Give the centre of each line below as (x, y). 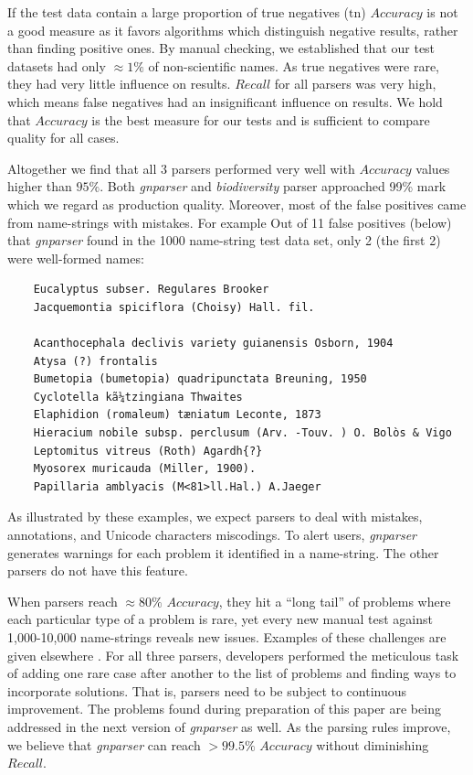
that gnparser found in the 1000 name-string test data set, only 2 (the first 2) (224, 240)
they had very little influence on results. (119, 84)
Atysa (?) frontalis (95, 361)
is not (442, 12)
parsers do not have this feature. (98, 570)
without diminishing (373, 744)
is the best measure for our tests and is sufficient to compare (261, 119)
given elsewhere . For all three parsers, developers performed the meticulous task (233, 655)
